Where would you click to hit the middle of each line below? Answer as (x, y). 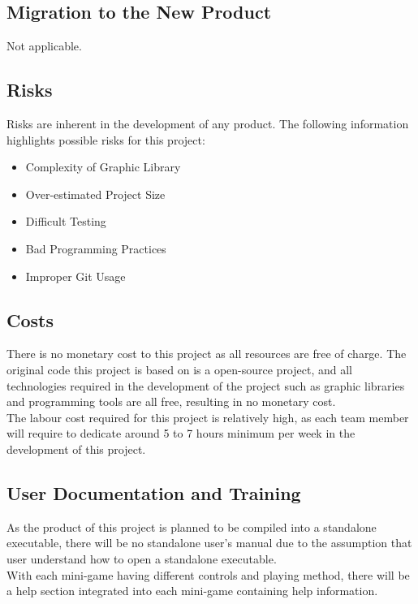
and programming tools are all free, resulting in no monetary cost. (171, 401)
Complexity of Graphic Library (103, 167)
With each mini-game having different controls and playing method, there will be (208, 574)
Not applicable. (44, 46)
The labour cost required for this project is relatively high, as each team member (208, 417)
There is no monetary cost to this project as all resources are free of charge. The (207, 354)
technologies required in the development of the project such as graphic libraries (206, 385)
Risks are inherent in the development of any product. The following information (208, 123)
